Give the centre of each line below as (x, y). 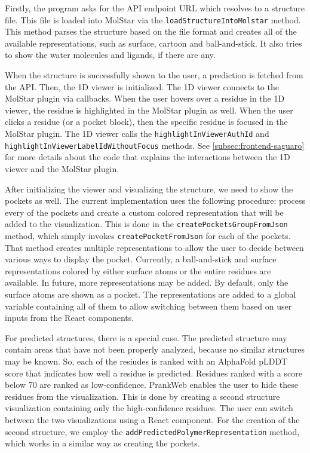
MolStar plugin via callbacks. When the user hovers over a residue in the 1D (145, 98)
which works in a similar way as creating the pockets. (102, 443)
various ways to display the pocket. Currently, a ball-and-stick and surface (141, 259)
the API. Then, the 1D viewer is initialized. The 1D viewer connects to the (142, 86)
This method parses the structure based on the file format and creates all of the (151, 31)
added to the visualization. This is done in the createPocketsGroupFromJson (146, 224)
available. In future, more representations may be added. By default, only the (147, 282)
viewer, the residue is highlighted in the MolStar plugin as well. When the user (149, 110)
